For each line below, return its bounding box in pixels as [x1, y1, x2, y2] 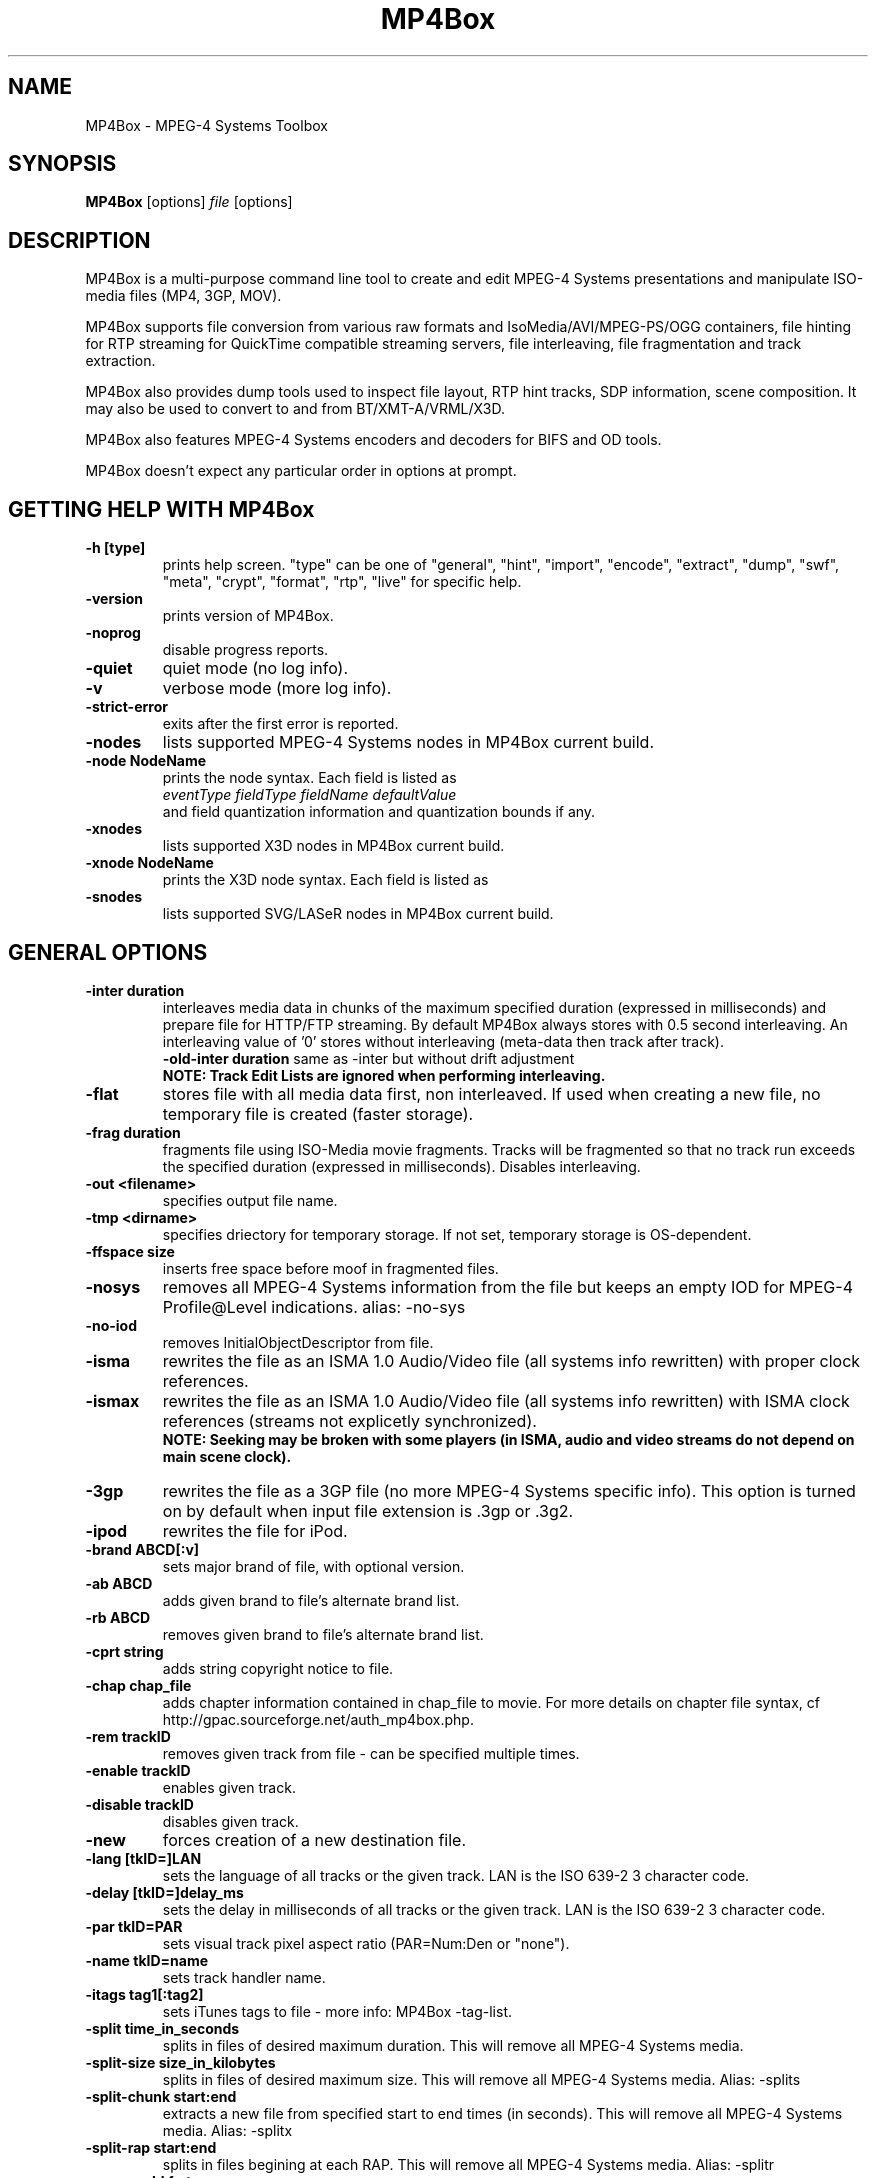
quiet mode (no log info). [162, 658, 349, 679]
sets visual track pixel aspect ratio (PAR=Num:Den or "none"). [162, 1934, 570, 1952]
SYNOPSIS [8, 151, 117, 177]
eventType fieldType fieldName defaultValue [162, 786, 457, 804]
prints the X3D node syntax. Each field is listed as [162, 871, 489, 889]
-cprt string [85, 1642, 164, 1660]
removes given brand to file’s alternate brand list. [162, 1625, 484, 1643]
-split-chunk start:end [85, 2087, 237, 2105]
